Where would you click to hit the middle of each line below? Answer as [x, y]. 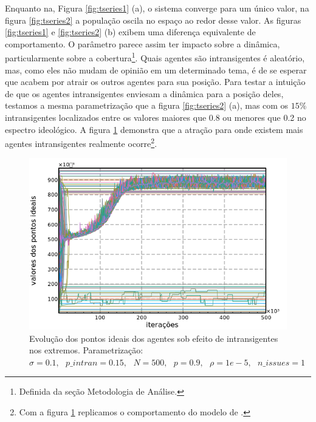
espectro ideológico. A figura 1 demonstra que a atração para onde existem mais [154, 129]
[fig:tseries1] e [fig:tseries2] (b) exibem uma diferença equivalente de [130, 32]
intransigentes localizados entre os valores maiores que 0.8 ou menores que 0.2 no [156, 117]
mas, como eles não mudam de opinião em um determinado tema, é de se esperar [156, 70]
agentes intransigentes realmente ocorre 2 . [81, 142]
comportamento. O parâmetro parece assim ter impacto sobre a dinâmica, [143, 43]
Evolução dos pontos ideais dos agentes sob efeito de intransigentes [154, 338]
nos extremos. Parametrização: [86, 350]
